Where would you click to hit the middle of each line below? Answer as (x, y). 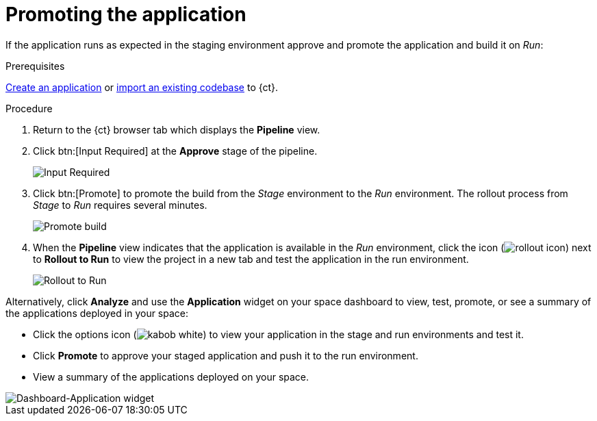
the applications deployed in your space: (97, 313)
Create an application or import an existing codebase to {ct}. (142, 87)
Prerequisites (35, 66)
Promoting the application (126, 14)
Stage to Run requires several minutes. (120, 205)
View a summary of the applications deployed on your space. (171, 377)
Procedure (29, 108)
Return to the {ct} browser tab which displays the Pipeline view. (177, 129)
